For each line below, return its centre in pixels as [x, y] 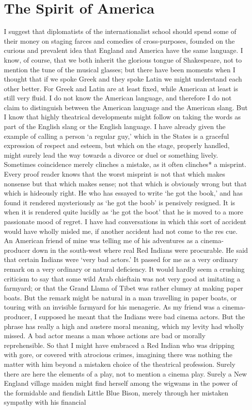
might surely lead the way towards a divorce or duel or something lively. [111, 155]
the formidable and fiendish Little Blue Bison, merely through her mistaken [116, 392]
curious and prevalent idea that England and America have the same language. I [124, 50]
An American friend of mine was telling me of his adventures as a [101, 240]
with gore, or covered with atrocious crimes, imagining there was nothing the [118, 354]
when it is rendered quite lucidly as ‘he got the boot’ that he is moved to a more [124, 212]
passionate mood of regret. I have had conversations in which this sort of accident [125, 221]
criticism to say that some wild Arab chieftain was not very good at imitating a [122, 278]
